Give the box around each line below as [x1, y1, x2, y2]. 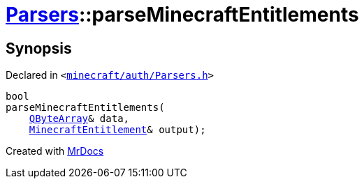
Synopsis [6, 39, 72, 57]
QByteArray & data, [29, 113, 130, 125]
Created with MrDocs [6, 145, 104, 158]
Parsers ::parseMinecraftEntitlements [6, 3, 359, 26]
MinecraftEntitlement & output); [29, 124, 206, 136]
